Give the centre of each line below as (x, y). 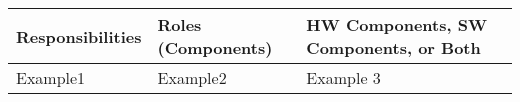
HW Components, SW (396, 24)
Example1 (51, 77)
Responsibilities (79, 36)
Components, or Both (393, 47)
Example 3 (343, 77)
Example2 (192, 77)
